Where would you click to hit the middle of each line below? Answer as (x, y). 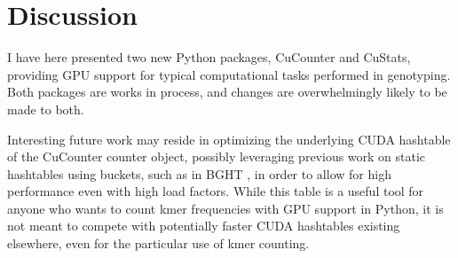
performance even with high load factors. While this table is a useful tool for (216, 191)
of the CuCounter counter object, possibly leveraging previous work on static (217, 156)
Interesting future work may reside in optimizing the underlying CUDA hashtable (229, 139)
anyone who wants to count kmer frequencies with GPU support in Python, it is (225, 208)
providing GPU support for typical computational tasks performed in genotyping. (229, 74)
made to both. (46, 109)
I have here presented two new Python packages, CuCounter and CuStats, (209, 57)
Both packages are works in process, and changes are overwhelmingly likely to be (227, 92)
